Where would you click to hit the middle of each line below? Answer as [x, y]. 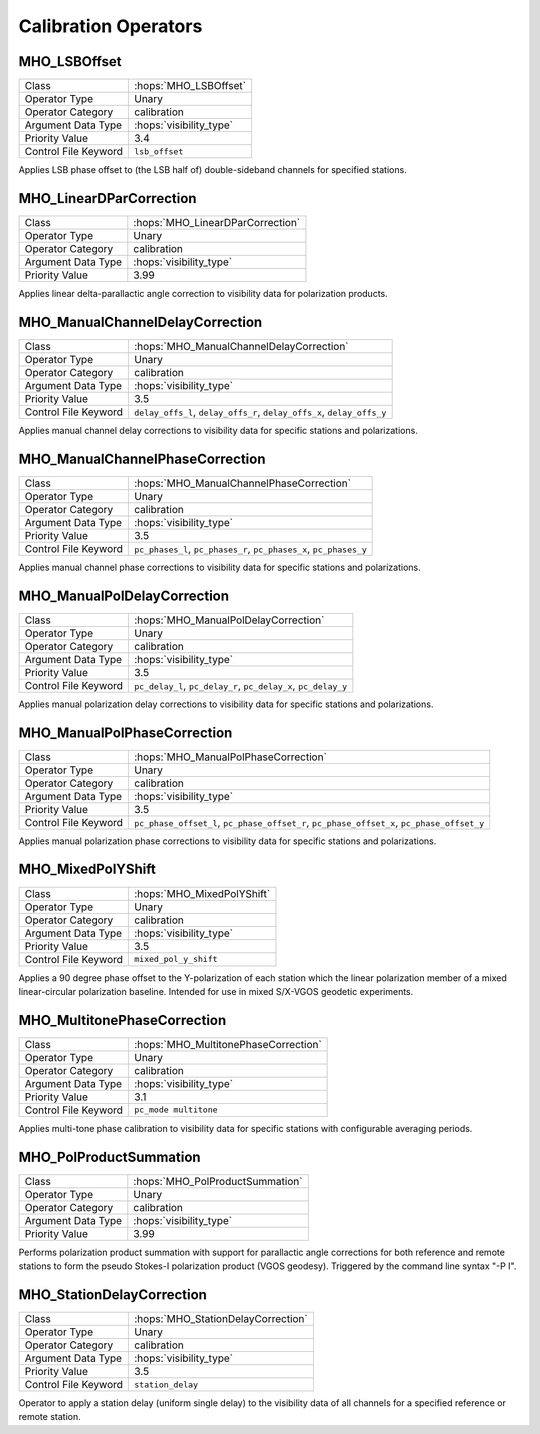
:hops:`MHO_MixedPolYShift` [202, 893]
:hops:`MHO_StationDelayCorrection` [221, 1318]
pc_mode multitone [176, 1110]
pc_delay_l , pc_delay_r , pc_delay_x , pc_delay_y [241, 685]
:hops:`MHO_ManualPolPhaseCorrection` [230, 757]
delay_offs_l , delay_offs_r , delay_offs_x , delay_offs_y [260, 412]
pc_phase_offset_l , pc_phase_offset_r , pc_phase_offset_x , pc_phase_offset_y [309, 822]
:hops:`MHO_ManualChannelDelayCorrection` [241, 346]
